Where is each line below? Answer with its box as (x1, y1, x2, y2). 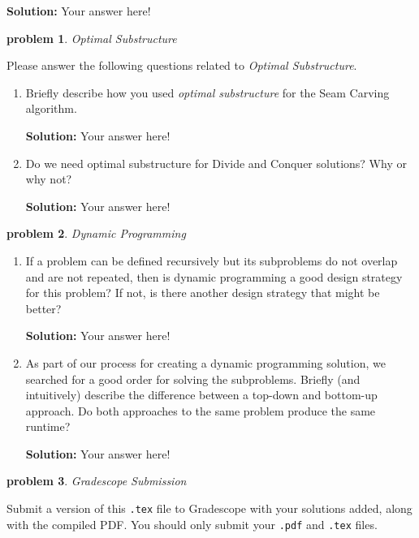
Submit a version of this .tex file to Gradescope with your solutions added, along (6, 500, 413, 517)
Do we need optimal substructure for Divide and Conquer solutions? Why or (25, 154, 407, 171)
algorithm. (25, 100, 77, 117)
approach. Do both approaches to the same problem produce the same (25, 402, 376, 419)
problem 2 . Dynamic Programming (6, 225, 186, 242)
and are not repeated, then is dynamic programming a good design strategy (25, 268, 403, 285)
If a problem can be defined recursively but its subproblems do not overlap (25, 252, 398, 269)
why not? (25, 170, 72, 187)
